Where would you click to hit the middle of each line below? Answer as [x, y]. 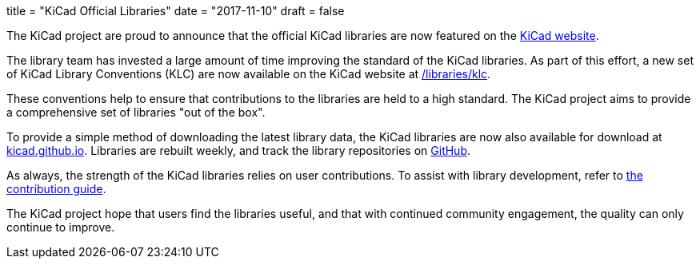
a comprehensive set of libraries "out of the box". [136, 112]
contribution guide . [56, 189]
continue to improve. [61, 227]
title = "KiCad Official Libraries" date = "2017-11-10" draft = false [176, 11]
